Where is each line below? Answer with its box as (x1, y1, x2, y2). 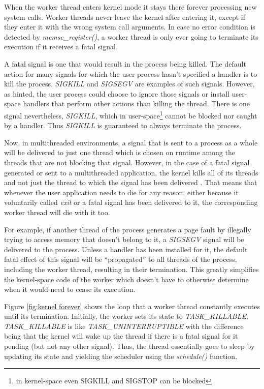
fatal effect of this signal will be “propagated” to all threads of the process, (4, 254, 237, 264)
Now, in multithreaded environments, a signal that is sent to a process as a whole (4, 137, 258, 147)
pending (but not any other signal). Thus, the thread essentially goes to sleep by (4, 341, 255, 351)
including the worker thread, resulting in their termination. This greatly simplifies (4, 263, 259, 274)
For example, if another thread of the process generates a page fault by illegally (4, 224, 251, 234)
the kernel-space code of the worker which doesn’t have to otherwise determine (4, 274, 249, 284)
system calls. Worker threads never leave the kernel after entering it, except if (4, 11, 245, 22)
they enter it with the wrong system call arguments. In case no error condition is (4, 21, 255, 32)
